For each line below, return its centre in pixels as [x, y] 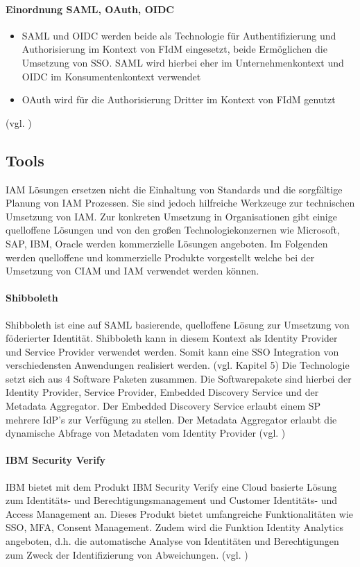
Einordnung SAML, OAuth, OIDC [90, 9]
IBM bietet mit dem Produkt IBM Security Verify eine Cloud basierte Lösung [171, 486]
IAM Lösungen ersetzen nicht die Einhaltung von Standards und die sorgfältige [174, 189]
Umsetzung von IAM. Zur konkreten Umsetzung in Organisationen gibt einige [171, 216]
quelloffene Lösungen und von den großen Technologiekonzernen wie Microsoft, [173, 230]
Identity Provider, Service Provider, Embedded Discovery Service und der [162, 392]
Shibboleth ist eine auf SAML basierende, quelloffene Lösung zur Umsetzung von [178, 324]
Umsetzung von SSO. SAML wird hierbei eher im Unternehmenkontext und [183, 62]
